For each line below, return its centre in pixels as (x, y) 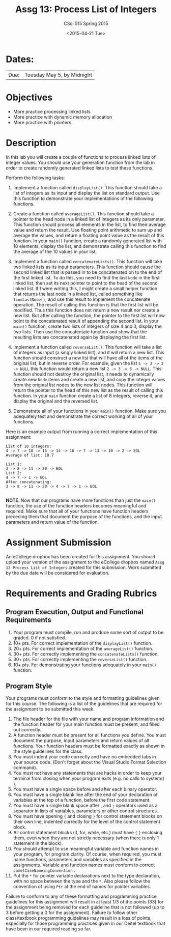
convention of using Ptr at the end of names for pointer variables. (82, 887)
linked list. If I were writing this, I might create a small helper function (85, 288)
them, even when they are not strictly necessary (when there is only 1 (86, 838)
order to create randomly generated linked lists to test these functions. (80, 168)
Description (31, 143)
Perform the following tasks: (35, 178)
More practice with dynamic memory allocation (63, 117)
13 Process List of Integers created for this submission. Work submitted (84, 567)
